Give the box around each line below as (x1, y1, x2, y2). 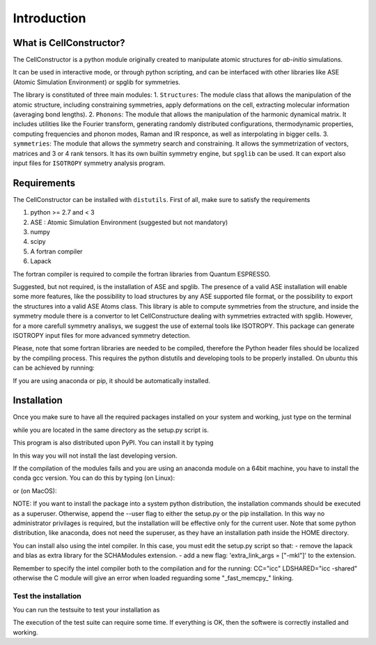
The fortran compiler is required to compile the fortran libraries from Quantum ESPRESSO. (13, 270, 271, 278)
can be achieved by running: (13, 364, 95, 372)
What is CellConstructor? (13, 37, 125, 49)
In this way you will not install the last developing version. (13, 451, 178, 460)
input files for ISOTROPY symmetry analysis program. (13, 159, 166, 167)
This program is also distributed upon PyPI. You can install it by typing (13, 439, 214, 447)
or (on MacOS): (13, 486, 57, 495)
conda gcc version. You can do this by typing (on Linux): (13, 474, 175, 482)
